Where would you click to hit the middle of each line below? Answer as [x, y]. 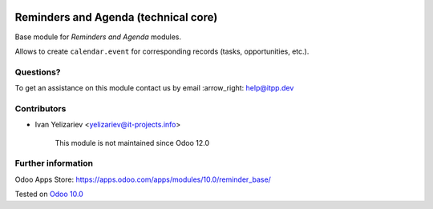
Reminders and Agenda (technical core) [116, 17]
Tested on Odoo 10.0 [49, 194]
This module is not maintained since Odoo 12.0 [132, 143]
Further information [54, 163]
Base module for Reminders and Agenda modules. [98, 37]
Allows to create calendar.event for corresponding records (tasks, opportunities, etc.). [162, 51]
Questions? [38, 72]
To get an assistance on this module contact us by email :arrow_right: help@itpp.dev [154, 88]
